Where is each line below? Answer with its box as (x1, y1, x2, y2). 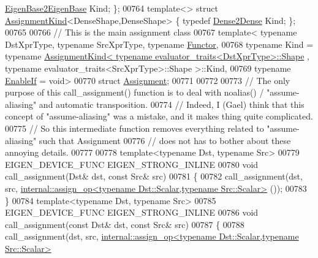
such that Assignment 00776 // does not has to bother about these (39, 134, 291, 146)
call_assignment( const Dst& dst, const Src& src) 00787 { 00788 (5, 218, 244, 230)
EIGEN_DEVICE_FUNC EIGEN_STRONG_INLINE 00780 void (5, 157, 259, 170)
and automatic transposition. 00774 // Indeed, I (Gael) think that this (39, 97, 305, 110)
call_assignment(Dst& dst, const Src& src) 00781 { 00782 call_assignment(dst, (5, 170, 303, 183)
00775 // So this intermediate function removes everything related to (5, 121, 264, 134)
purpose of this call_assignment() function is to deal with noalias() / (5, 86, 264, 99)
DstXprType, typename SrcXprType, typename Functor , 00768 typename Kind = (5, 37, 314, 50)
